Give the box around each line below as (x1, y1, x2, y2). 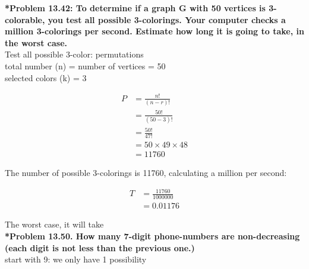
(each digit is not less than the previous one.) (5, 241, 195, 254)
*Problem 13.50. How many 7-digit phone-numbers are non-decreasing (5, 229, 300, 242)
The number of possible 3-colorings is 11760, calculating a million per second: (5, 166, 287, 179)
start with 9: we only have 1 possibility (5, 253, 147, 265)
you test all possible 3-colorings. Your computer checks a (48, 13, 286, 25)
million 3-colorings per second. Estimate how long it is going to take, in (5, 25, 304, 37)
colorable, (5, 13, 45, 25)
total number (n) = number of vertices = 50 (5, 59, 166, 72)
